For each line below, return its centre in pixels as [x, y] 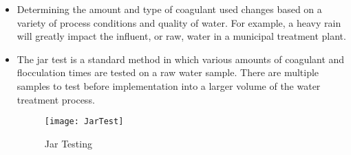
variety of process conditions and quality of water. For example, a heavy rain [179, 22]
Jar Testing [68, 143]
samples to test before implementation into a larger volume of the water [169, 85]
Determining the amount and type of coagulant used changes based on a [169, 9]
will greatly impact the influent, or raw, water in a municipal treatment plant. [181, 36]
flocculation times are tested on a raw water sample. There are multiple [168, 72]
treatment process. [56, 99]
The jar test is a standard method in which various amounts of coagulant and [181, 59]
